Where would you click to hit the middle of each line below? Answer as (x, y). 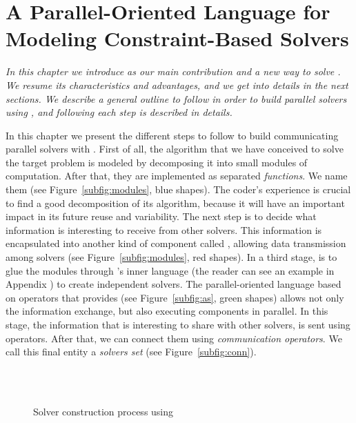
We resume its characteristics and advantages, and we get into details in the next (177, 85)
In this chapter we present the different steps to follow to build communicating (172, 135)
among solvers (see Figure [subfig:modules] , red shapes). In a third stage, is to (171, 257)
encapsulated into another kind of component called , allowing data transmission (176, 243)
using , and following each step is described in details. (119, 112)
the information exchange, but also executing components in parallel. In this (167, 311)
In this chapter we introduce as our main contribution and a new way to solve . (173, 71)
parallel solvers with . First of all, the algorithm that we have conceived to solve (175, 149)
